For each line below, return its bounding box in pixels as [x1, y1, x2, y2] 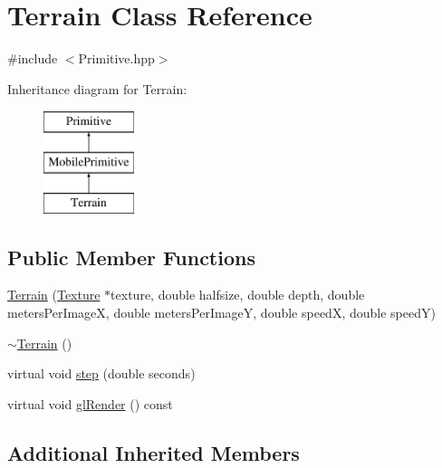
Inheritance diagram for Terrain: [7, 79, 187, 98]
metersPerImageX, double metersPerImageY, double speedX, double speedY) [7, 303, 436, 322]
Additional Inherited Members [7, 438, 300, 466]
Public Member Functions [7, 243, 255, 271]
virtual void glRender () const [7, 394, 173, 413]
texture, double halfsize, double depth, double [110, 285, 365, 304]
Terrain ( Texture [7, 285, 101, 304]
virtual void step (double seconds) [7, 364, 196, 383]
